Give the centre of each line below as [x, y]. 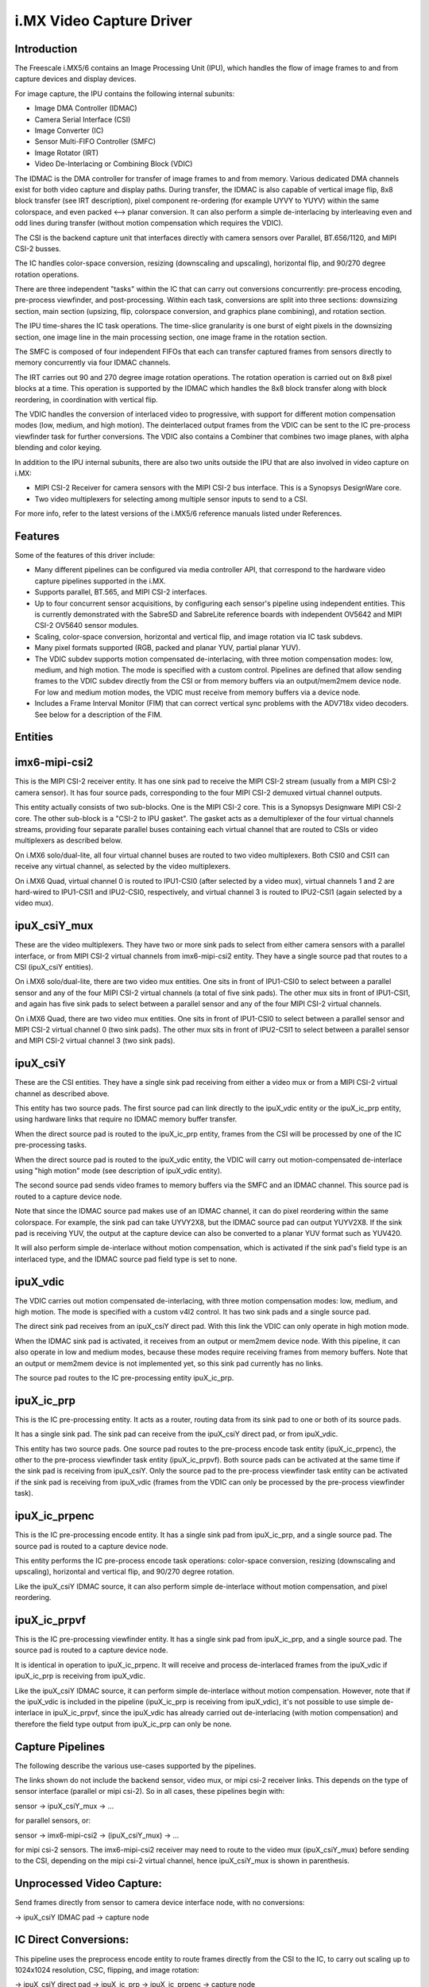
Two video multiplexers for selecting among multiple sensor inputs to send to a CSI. [171, 499]
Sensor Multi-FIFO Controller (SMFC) [95, 141]
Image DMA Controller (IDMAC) [86, 108]
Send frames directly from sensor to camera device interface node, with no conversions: [160, 1903]
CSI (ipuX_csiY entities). [54, 967]
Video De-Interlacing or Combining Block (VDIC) [114, 164]
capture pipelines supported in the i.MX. [100, 581]
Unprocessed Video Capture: [88, 1884]
